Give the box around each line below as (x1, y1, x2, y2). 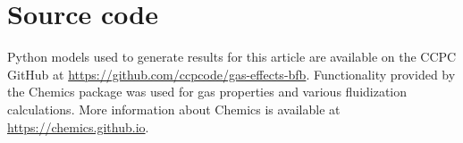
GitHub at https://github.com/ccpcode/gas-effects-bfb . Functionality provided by (7, 64, 456, 83)
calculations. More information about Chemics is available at (7, 99, 341, 118)
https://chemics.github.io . (7, 117, 149, 136)
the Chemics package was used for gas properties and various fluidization (7, 82, 408, 101)
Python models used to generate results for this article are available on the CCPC (7, 47, 457, 66)
